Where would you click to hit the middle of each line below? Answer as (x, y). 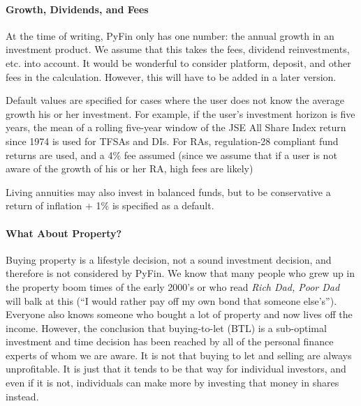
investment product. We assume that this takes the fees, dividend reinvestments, (178, 49)
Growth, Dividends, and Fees (77, 9)
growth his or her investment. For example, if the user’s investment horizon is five (180, 113)
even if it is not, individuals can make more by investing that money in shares (172, 383)
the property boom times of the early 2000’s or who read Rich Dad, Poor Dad (173, 286)
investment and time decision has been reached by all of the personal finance (170, 341)
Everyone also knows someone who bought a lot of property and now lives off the (179, 314)
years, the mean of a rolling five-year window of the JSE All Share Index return (176, 127)
